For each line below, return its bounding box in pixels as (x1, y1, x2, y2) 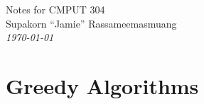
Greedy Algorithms (6, 71, 199, 100)
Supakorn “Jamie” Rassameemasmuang (6, 16, 177, 30)
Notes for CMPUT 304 (6, 2, 105, 16)
